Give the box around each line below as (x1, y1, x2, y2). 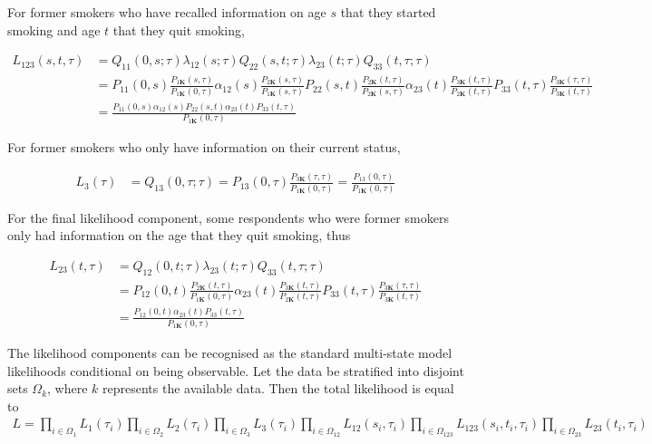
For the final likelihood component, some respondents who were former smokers (7, 208, 449, 227)
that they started (340, 3, 436, 21)
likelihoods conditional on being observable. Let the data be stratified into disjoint (7, 361, 464, 380)
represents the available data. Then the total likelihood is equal (102, 379, 454, 398)
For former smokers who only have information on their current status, (7, 138, 401, 157)
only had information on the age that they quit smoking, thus (7, 226, 351, 245)
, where (47, 379, 88, 398)
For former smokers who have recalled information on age (7, 3, 326, 21)
